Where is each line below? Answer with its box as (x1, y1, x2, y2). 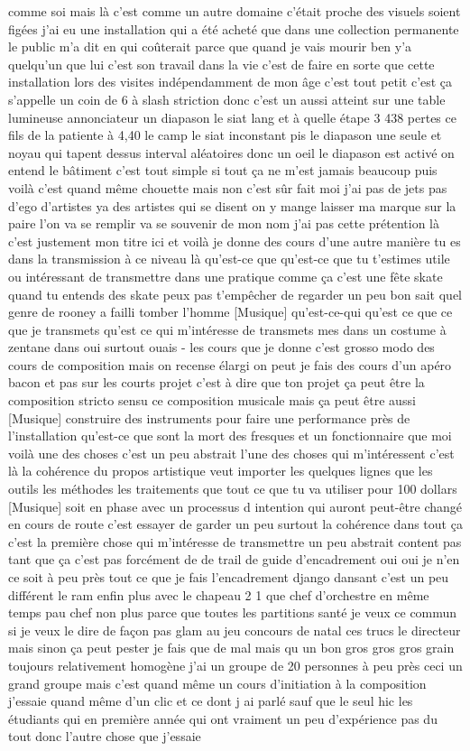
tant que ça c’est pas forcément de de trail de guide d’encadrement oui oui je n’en (8, 550, 460, 569)
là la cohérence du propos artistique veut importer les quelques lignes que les (8, 461, 433, 480)
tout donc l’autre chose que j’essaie (8, 727, 201, 746)
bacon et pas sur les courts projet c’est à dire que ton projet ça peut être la (8, 373, 425, 392)
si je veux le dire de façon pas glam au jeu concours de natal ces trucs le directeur (8, 620, 461, 639)
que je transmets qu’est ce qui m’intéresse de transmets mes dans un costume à (8, 320, 447, 338)
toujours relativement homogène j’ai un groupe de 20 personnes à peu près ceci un (8, 655, 463, 674)
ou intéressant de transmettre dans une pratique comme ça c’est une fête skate (8, 266, 443, 285)
